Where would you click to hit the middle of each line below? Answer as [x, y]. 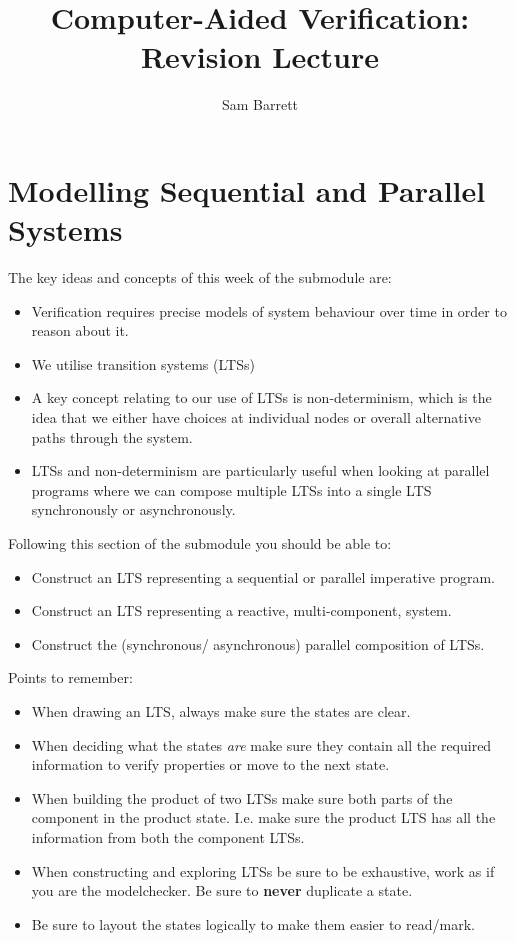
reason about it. [80, 330]
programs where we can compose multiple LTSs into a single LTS [231, 489]
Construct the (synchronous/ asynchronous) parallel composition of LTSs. [258, 643]
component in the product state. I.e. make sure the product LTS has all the [263, 817]
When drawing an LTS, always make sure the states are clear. [221, 710]
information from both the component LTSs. [168, 836]
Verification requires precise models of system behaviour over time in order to [269, 310]
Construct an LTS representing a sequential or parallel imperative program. [263, 576]
